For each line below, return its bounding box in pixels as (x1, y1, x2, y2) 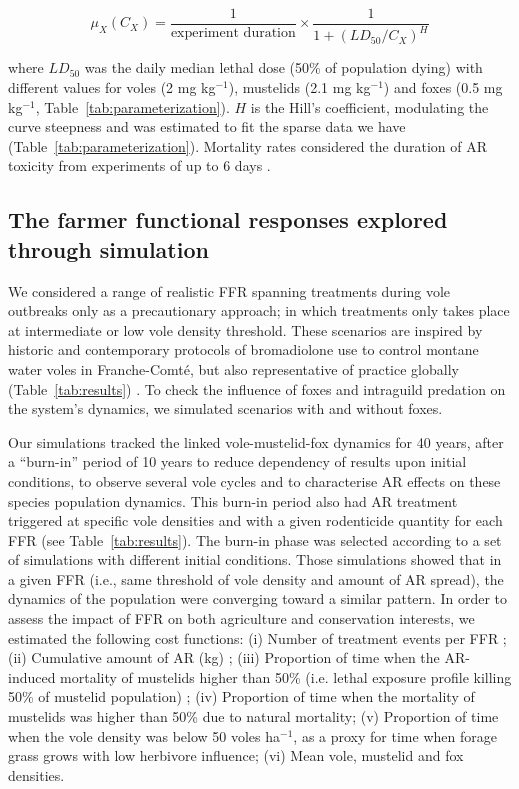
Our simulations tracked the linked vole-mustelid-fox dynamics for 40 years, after (8, 431, 504, 452)
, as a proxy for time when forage (293, 725, 497, 746)
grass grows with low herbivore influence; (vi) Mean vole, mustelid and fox (8, 745, 464, 766)
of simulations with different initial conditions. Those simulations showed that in (8, 549, 502, 570)
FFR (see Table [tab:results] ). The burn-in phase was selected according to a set (8, 529, 502, 550)
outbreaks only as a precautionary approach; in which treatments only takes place (8, 300, 510, 321)
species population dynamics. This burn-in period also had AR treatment (8, 490, 458, 511)
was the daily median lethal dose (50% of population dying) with (84, 57, 483, 78)
